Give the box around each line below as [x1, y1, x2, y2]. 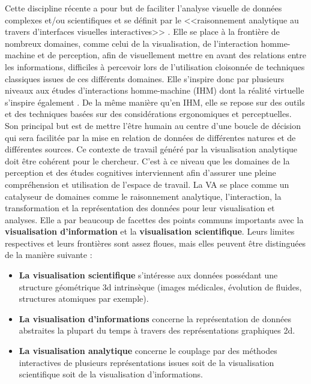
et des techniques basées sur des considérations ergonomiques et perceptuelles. [5, 107, 292, 120]
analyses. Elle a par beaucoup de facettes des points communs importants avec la [5, 213, 304, 226]
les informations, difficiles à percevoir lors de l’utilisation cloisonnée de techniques [5, 60, 305, 73]
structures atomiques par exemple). [19, 292, 149, 305]
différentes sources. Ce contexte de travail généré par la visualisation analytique [5, 143, 298, 155]
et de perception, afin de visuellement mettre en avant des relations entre [37, 49, 306, 61]
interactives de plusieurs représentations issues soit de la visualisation [19, 356, 274, 368]
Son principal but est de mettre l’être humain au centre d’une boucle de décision [5, 119, 301, 131]
